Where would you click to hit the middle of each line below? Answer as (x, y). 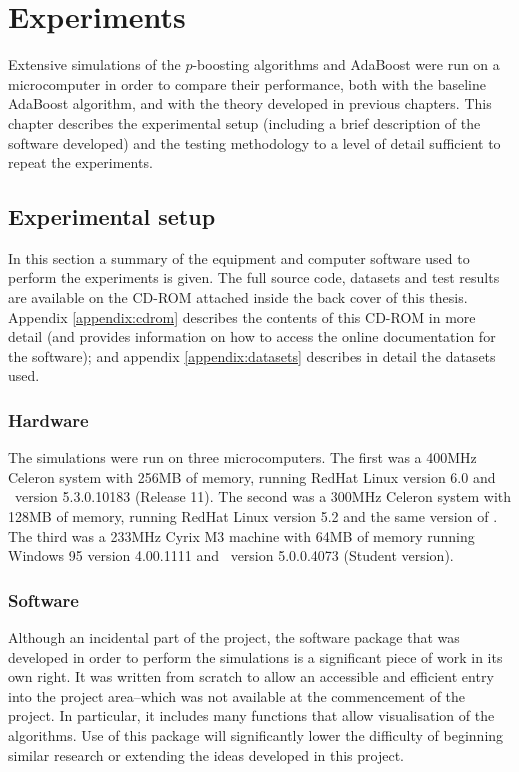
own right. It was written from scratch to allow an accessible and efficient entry (251, 676)
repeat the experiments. (80, 162)
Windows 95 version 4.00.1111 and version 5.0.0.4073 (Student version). (231, 555)
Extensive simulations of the (94, 64)
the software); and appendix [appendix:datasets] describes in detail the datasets (252, 355)
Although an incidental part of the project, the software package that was (234, 637)
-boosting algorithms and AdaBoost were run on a (346, 64)
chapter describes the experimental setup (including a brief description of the (244, 122)
